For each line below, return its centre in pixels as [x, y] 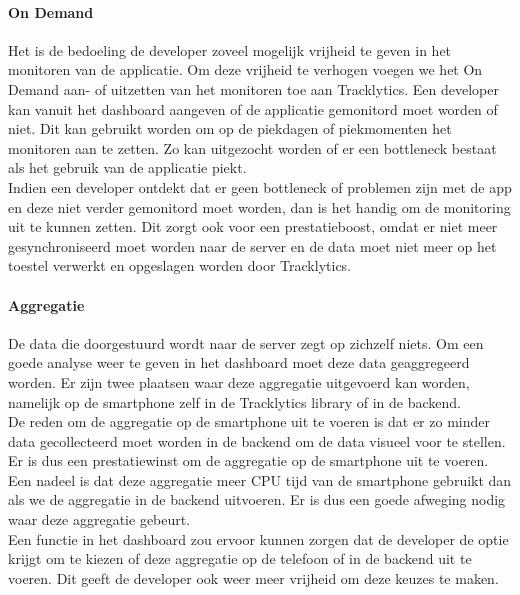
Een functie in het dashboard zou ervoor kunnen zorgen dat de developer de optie [258, 538]
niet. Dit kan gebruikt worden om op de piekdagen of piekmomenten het [230, 128]
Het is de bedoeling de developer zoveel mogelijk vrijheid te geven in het [230, 49]
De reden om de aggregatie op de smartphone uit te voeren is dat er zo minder [249, 421]
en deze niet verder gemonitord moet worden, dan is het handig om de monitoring [259, 206]
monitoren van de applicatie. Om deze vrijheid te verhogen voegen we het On [245, 69]
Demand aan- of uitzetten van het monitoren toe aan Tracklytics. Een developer [253, 88]
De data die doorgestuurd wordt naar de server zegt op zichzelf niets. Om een [246, 342]
